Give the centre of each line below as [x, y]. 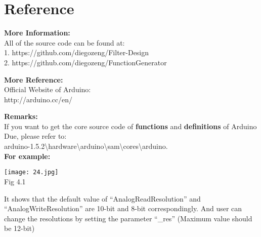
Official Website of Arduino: [48, 89]
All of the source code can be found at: [64, 42]
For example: [27, 156]
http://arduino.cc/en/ [38, 99]
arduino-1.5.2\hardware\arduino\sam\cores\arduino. [86, 146]
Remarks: [21, 116]
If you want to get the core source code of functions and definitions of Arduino [130, 126]
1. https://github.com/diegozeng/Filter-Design [77, 52]
